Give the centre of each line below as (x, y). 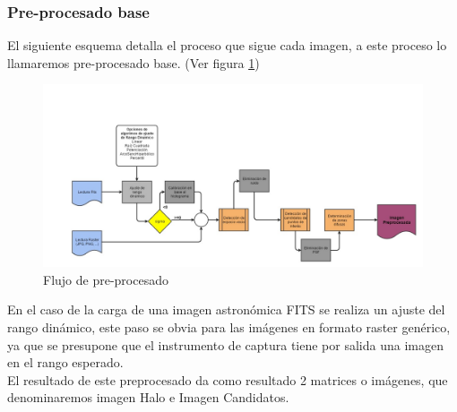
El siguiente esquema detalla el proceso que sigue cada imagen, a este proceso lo (227, 45)
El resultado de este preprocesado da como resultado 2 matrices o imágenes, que (228, 379)
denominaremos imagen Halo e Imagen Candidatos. (148, 397)
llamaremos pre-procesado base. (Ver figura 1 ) (134, 62)
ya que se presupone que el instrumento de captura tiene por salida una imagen (225, 344)
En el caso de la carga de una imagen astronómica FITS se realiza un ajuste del (226, 309)
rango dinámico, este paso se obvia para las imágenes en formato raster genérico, (229, 326)
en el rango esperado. (65, 362)
